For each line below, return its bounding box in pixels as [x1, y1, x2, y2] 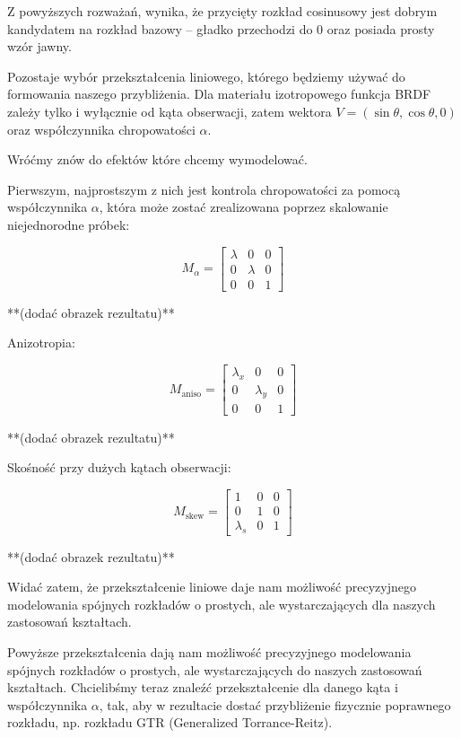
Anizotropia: [7, 333, 75, 352]
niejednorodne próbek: [7, 215, 130, 233]
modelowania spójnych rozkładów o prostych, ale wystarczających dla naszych [7, 594, 436, 613]
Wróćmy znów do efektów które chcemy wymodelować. [7, 150, 308, 169]
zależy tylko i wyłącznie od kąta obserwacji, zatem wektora [7, 101, 332, 120]
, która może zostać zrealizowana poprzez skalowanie [99, 198, 388, 216]
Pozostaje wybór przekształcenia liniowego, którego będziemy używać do [7, 66, 405, 85]
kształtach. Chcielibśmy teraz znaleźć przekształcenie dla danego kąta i [7, 678, 398, 697]
